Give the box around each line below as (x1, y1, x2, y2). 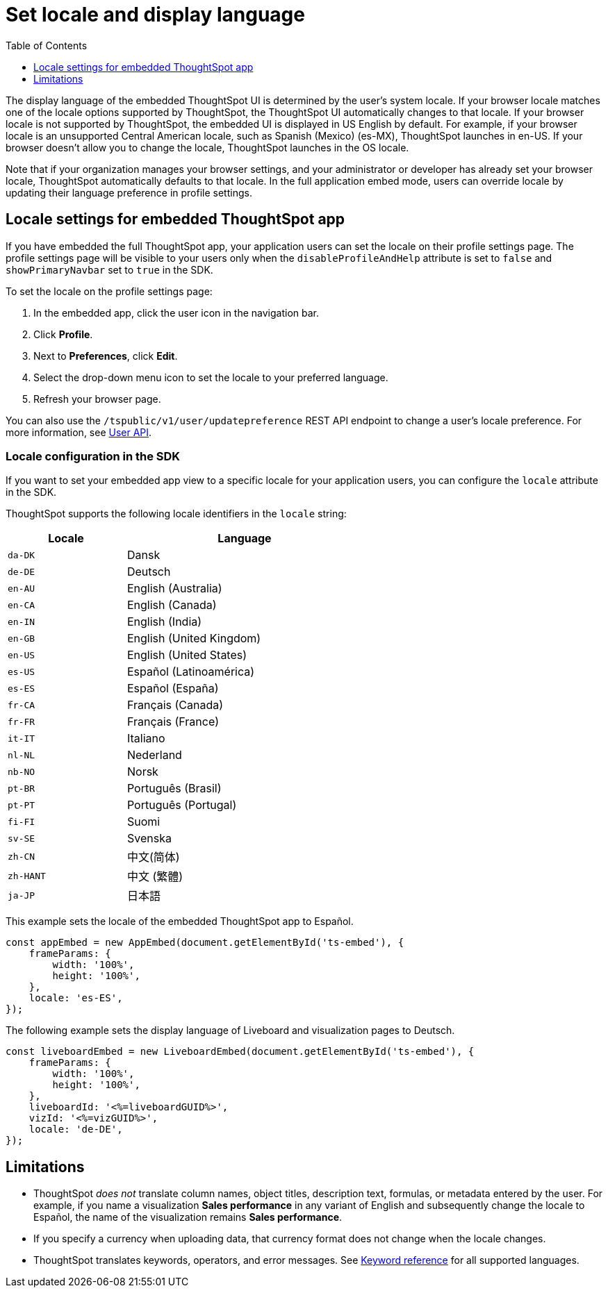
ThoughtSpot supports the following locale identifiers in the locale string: (6, 508, 347, 520)
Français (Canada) (126, 698, 224, 712)
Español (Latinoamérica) (126, 665, 255, 679)
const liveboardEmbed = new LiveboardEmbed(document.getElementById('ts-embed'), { (6, 1046, 475, 1058)
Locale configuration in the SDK (6, 449, 181, 463)
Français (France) (126, 715, 220, 729)
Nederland (126, 748, 182, 762)
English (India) (126, 615, 202, 629)
